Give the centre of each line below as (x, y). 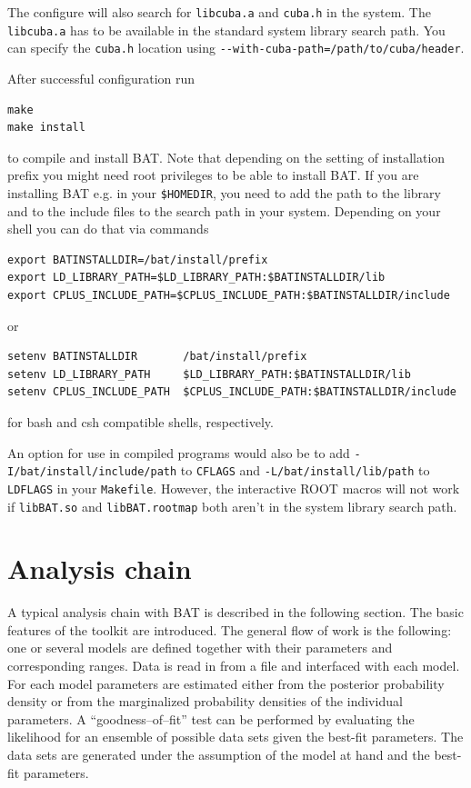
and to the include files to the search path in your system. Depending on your (224, 210)
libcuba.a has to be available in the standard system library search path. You (226, 30)
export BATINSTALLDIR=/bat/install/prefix (138, 259)
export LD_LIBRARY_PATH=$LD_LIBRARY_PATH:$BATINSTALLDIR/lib (196, 278)
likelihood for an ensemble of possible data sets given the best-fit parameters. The (235, 737)
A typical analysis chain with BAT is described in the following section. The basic (235, 612)
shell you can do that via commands (108, 229)
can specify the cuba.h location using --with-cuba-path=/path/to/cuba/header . (236, 48)
